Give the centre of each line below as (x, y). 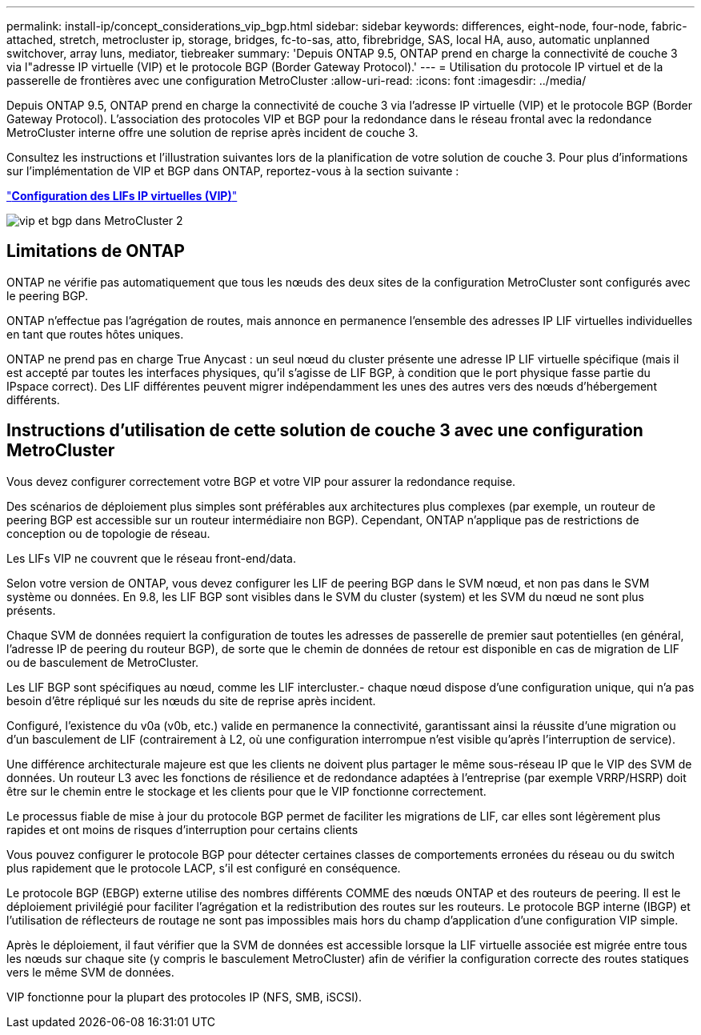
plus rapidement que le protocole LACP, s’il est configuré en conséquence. (204, 868)
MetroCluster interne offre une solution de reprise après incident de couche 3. (212, 132)
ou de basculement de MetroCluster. (103, 662)
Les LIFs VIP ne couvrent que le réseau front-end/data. (151, 558)
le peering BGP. (48, 295)
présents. (31, 610)
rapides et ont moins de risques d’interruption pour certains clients (182, 829)
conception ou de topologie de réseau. (108, 533)
